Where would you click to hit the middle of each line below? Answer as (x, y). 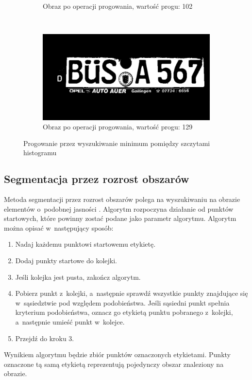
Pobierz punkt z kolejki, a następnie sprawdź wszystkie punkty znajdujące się (132, 293)
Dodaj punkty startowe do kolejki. (66, 261)
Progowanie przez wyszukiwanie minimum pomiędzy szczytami (117, 143)
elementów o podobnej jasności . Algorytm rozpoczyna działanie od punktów (119, 208)
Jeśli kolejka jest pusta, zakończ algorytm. (78, 277)
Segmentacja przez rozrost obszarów (97, 179)
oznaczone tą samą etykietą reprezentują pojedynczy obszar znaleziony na (114, 364)
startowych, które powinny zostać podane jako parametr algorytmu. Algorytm (120, 218)
